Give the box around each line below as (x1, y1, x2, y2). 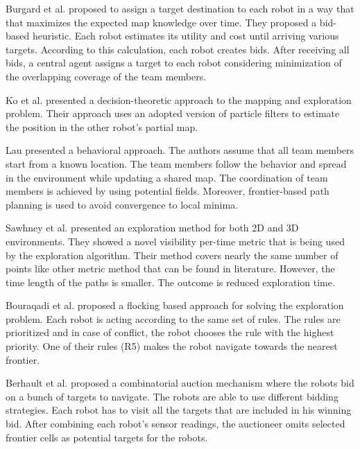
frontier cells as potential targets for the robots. (6, 430, 208, 444)
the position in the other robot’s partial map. (6, 119, 198, 134)
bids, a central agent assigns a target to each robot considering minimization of (6, 55, 342, 70)
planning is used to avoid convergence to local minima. (6, 197, 239, 211)
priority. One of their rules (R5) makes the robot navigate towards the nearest (6, 339, 338, 353)
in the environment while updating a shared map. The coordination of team (6, 170, 328, 184)
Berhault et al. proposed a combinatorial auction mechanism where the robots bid (6, 376, 354, 390)
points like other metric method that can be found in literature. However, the (6, 261, 335, 276)
